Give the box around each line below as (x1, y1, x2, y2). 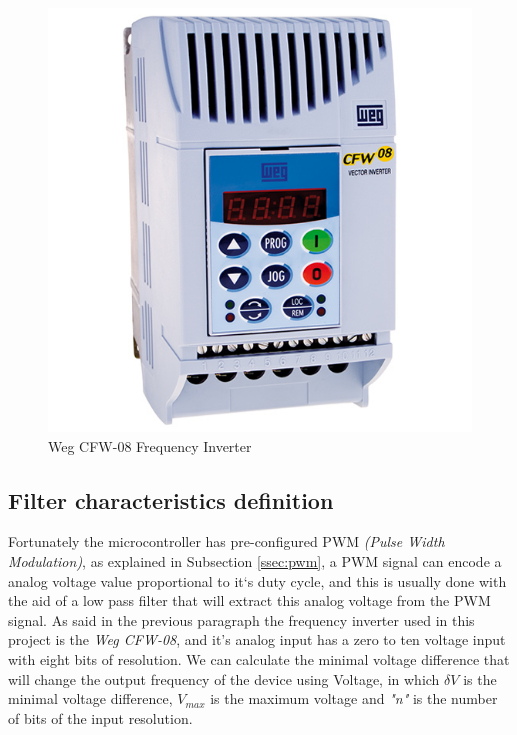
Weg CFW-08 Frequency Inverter (48, 435, 252, 456)
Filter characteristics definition (8, 484, 334, 515)
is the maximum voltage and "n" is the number (210, 688, 498, 709)
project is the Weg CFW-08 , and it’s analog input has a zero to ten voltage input (8, 629, 506, 650)
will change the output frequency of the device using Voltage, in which (8, 668, 440, 689)
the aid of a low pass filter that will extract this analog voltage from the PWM (8, 590, 491, 611)
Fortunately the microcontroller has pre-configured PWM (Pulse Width (8, 531, 445, 552)
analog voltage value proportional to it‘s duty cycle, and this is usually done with (8, 570, 507, 591)
